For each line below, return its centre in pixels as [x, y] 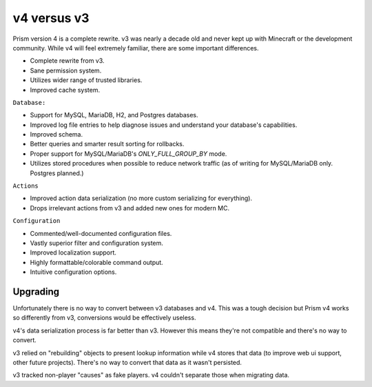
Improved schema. [56, 135]
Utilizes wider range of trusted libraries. [86, 80]
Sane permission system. [66, 70]
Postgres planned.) [57, 173]
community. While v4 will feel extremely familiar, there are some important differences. [136, 48]
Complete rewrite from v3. [67, 61]
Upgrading [36, 291]
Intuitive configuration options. [73, 272]
